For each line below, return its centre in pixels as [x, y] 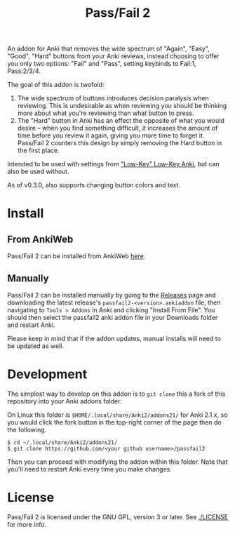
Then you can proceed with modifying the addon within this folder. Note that [117, 462]
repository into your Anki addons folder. [65, 401]
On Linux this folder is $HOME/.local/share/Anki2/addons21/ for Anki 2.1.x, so [117, 415]
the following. [27, 429]
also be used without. [38, 172]
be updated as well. [36, 346]
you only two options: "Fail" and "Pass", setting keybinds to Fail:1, [102, 64]
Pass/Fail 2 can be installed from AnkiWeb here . [76, 256]
